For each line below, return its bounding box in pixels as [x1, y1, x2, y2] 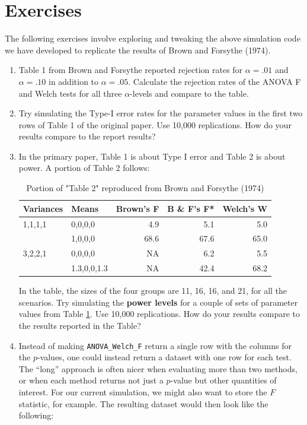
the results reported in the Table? [18, 319, 141, 331]
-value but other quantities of [170, 374, 277, 386]
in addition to [48, 75, 99, 87]
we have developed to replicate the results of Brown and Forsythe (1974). [5, 43, 271, 56]
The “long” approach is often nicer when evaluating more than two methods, [18, 362, 298, 375]
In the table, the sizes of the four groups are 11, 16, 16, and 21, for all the [18, 284, 287, 297]
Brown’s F [116, 202, 159, 214]
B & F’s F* [167, 202, 215, 214]
